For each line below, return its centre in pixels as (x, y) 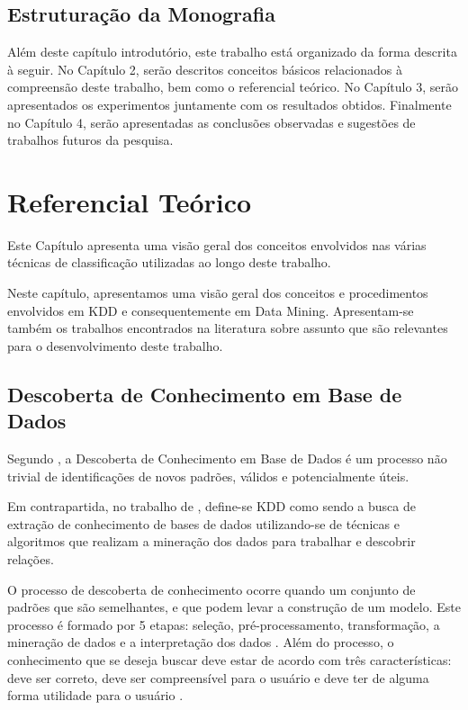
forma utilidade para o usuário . (95, 695)
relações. (31, 559)
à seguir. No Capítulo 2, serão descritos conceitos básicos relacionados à (205, 69)
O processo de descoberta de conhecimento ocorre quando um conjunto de (211, 589)
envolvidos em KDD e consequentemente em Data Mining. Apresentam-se (211, 310)
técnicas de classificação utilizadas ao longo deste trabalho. (169, 262)
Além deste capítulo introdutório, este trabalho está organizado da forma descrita (232, 52)
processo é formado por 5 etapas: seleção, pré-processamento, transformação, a (224, 624)
